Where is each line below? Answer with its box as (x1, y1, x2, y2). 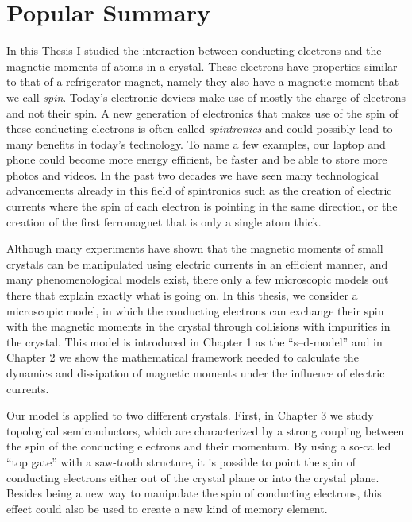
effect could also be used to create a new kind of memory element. (6, 500, 328, 516)
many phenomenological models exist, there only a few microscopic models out (6, 271, 389, 288)
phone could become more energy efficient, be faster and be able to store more (6, 151, 387, 168)
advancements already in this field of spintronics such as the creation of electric (6, 182, 392, 199)
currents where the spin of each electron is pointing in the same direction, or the (6, 198, 398, 215)
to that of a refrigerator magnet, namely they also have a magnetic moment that (6, 73, 399, 90)
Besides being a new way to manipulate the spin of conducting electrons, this (6, 485, 382, 501)
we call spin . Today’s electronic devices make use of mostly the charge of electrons (6, 88, 406, 105)
